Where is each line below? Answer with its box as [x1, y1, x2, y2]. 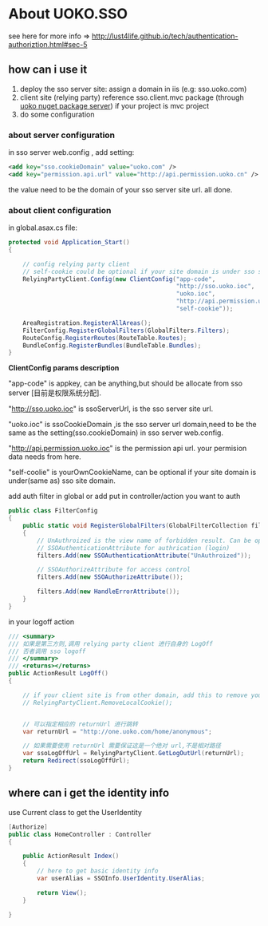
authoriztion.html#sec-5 [8, 39, 88, 49]
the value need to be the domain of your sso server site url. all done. [8, 184, 233, 194]
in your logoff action [8, 616, 75, 627]
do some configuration [19, 109, 95, 119]
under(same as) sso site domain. [8, 476, 116, 485]
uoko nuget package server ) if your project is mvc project [19, 101, 210, 110]
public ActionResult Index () [22, 852, 120, 861]
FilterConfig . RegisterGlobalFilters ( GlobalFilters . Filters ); [22, 326, 230, 334]
